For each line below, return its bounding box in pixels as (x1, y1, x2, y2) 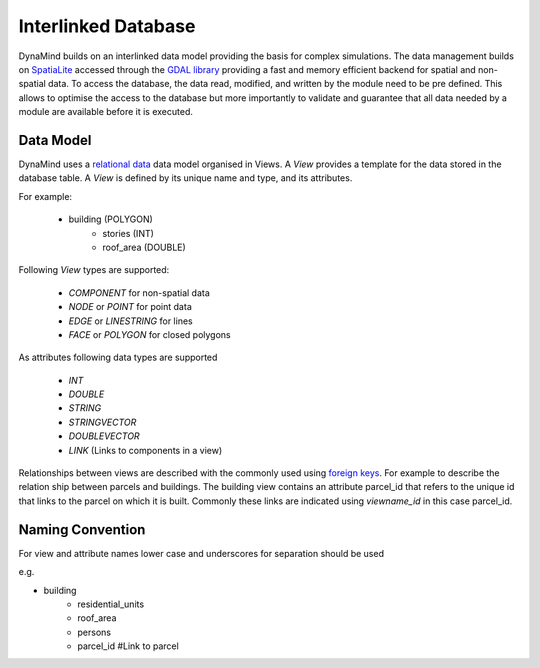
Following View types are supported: (18, 264, 170, 276)
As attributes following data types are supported (18, 351, 218, 364)
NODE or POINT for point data (68, 301, 192, 313)
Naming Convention (18, 521, 146, 538)
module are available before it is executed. (18, 106, 194, 118)
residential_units (77, 598, 145, 610)
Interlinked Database (18, 15, 196, 37)
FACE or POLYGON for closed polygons (68, 328, 232, 340)
